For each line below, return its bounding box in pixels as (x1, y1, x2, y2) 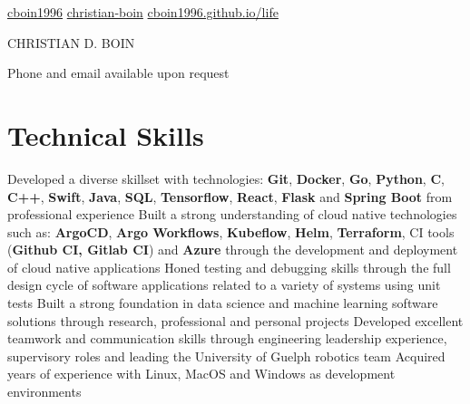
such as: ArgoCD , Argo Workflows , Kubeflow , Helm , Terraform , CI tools (7, 222, 455, 241)
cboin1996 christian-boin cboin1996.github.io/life (7, 3, 279, 21)
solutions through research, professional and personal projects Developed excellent (7, 311, 464, 330)
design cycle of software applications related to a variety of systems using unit (7, 275, 441, 294)
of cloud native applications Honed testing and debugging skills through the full (7, 257, 451, 276)
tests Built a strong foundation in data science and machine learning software (7, 293, 438, 313)
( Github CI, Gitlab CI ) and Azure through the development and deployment (7, 240, 458, 259)
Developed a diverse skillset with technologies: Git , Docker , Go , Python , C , (7, 168, 445, 188)
